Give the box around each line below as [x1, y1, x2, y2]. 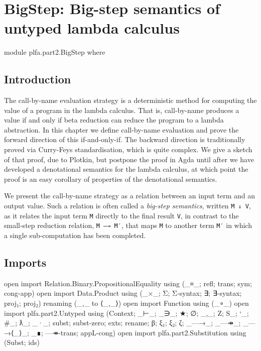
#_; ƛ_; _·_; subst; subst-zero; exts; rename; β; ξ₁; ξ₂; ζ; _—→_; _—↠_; [4, 317, 241, 328]
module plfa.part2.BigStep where [4, 47, 105, 57]
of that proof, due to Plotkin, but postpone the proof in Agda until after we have [4, 154, 254, 164]
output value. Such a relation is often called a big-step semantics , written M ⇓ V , [4, 200, 251, 211]
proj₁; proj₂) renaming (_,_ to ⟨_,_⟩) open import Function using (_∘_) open [4, 298, 249, 308]
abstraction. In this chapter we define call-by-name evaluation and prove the [4, 124, 239, 135]
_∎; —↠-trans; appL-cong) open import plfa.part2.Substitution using [31, 327, 246, 337]
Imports [4, 255, 47, 270]
